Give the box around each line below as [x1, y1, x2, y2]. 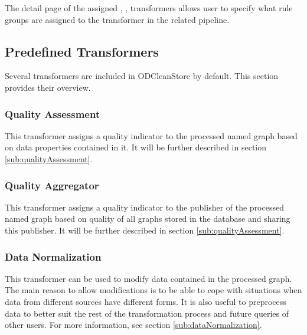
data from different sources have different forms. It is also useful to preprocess [5, 295, 286, 307]
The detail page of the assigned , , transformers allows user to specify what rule [5, 2, 293, 14]
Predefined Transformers [5, 42, 159, 60]
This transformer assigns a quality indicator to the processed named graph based [5, 129, 298, 142]
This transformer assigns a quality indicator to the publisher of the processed [5, 201, 284, 213]
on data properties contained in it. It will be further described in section [5, 141, 267, 153]
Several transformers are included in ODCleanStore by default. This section [5, 70, 279, 82]
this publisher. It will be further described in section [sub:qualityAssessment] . [5, 224, 285, 236]
